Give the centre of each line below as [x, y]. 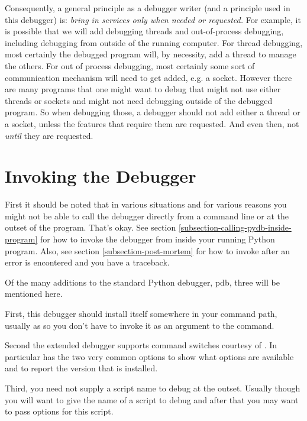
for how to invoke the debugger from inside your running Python [157, 239]
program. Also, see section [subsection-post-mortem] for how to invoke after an [148, 250]
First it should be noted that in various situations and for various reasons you [146, 204]
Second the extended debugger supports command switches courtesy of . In [141, 345]
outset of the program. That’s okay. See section [91, 227]
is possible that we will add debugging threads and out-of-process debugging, [144, 31]
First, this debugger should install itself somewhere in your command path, [141, 313]
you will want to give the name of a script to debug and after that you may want [152, 399]
